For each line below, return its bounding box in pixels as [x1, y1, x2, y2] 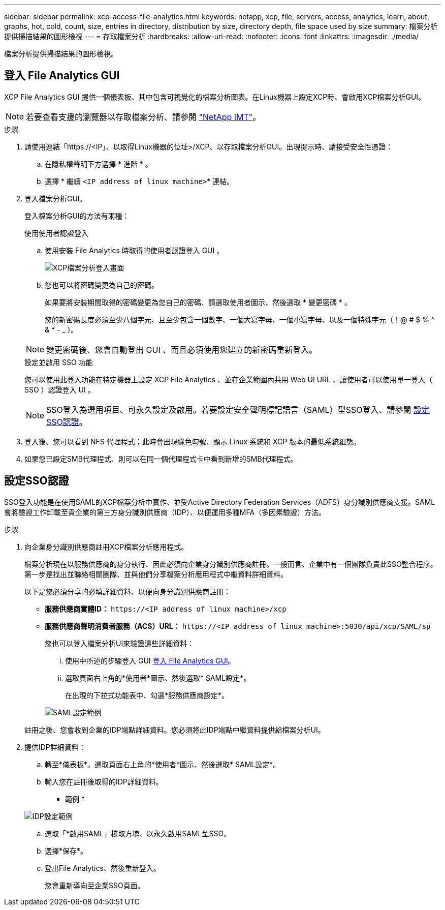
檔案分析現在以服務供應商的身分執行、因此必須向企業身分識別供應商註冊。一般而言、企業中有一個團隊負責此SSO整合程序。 [24, 559, 437, 568]
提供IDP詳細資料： [24, 742, 86, 751]
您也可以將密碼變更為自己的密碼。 [45, 280, 158, 289]
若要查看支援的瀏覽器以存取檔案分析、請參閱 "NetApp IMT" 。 [26, 111, 261, 122]
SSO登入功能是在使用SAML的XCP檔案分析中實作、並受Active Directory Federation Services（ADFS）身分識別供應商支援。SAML [4, 497, 435, 506]
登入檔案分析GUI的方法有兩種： [24, 211, 130, 220]
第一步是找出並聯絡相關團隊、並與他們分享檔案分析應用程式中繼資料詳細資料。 [24, 569, 288, 579]
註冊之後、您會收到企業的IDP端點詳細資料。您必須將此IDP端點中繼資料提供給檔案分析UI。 [24, 725, 325, 734]
